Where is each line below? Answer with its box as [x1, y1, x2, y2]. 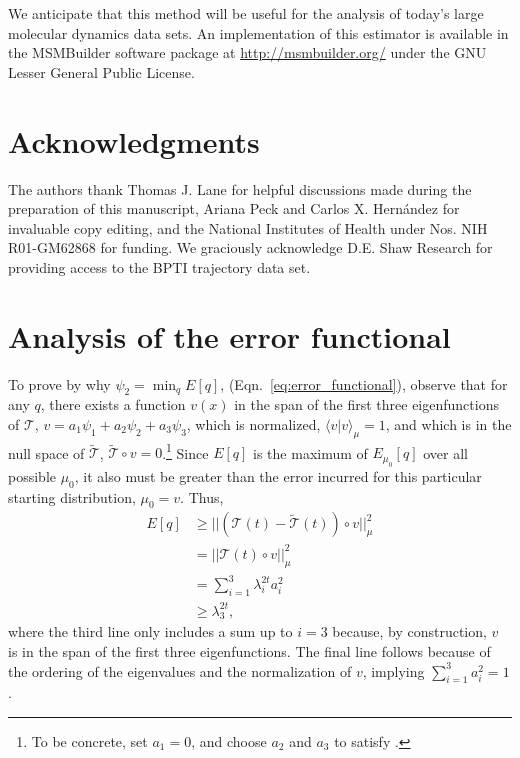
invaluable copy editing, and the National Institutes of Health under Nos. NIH [8, 217, 488, 238]
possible [8, 465, 56, 486]
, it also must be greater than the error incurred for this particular [74, 465, 482, 486]
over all [423, 442, 468, 463]
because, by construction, [332, 621, 487, 642]
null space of [8, 442, 85, 463]
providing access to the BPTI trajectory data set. [8, 256, 311, 277]
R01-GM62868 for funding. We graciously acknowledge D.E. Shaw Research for [8, 237, 493, 258]
